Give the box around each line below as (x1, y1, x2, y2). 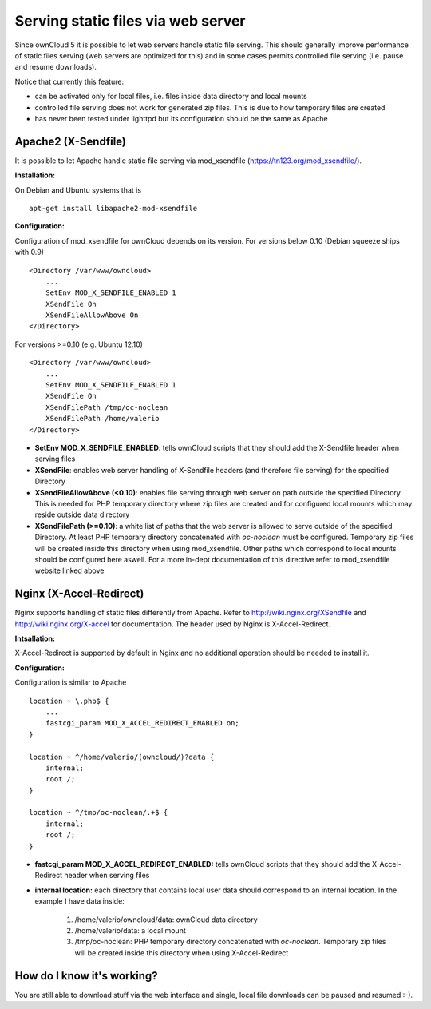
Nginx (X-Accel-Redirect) (14, 587, 144, 601)
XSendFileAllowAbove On (45, 311, 139, 320)
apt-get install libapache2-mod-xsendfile (29, 204, 198, 213)
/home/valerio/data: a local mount (74, 925, 187, 935)
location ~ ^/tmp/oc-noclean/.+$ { (29, 808, 168, 817)
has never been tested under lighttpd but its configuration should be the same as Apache (34, 113, 328, 123)
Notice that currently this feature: (14, 77, 124, 86)
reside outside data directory (34, 510, 130, 519)
